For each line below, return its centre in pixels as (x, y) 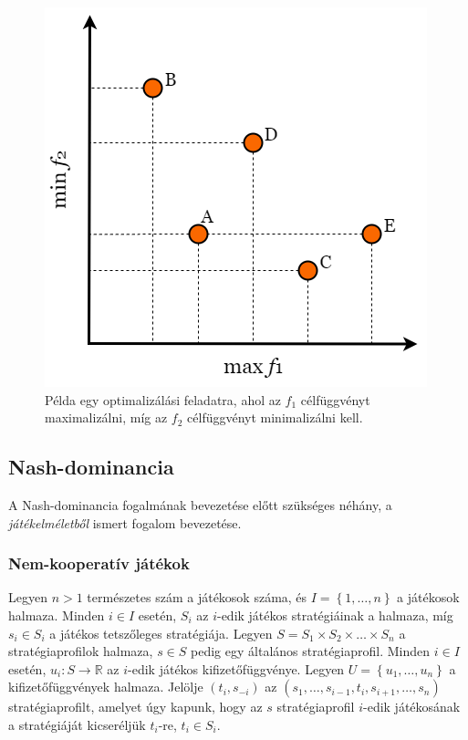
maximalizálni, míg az (106, 417)
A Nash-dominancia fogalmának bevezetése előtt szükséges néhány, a (200, 504)
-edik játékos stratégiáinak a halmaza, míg (335, 615)
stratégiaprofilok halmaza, (81, 651)
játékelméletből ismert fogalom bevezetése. (125, 522)
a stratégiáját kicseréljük (77, 724)
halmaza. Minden (57, 615)
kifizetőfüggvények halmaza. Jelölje (106, 687)
